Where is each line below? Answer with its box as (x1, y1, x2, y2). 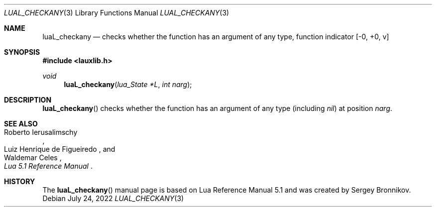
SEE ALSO (4, 119, 38, 128)
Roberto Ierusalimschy (4, 128, 78, 136)
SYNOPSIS (4, 48, 40, 56)
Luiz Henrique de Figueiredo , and (4, 145, 115, 153)
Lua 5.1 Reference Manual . (4, 162, 93, 170)
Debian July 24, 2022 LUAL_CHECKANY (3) (42, 194, 184, 203)
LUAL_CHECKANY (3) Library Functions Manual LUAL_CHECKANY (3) (4, 8, 229, 17)
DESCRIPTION (4, 96, 52, 104)
